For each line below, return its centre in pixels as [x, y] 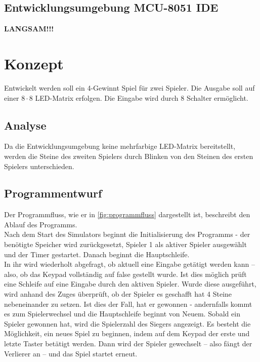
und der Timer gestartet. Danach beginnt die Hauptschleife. [97, 254]
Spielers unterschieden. [39, 166]
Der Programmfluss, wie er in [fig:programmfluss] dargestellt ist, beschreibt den [127, 214]
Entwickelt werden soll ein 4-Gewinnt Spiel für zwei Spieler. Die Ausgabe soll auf [129, 87]
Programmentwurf [53, 193]
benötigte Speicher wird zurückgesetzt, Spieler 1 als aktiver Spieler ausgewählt [125, 244]
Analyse [25, 125]
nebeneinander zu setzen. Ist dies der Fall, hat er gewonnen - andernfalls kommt [128, 304]
